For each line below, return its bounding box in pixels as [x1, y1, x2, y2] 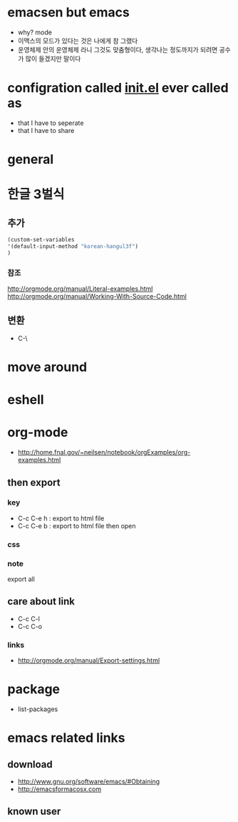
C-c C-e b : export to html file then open [17, 521, 137, 530]
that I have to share [17, 126, 75, 134]
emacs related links [7, 730, 125, 746]
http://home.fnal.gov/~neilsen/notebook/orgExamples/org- [17, 448, 191, 457]
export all [7, 575, 36, 583]
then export [7, 476, 61, 488]
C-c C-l [17, 614, 41, 623]
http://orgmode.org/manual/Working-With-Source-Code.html [7, 292, 187, 300]
